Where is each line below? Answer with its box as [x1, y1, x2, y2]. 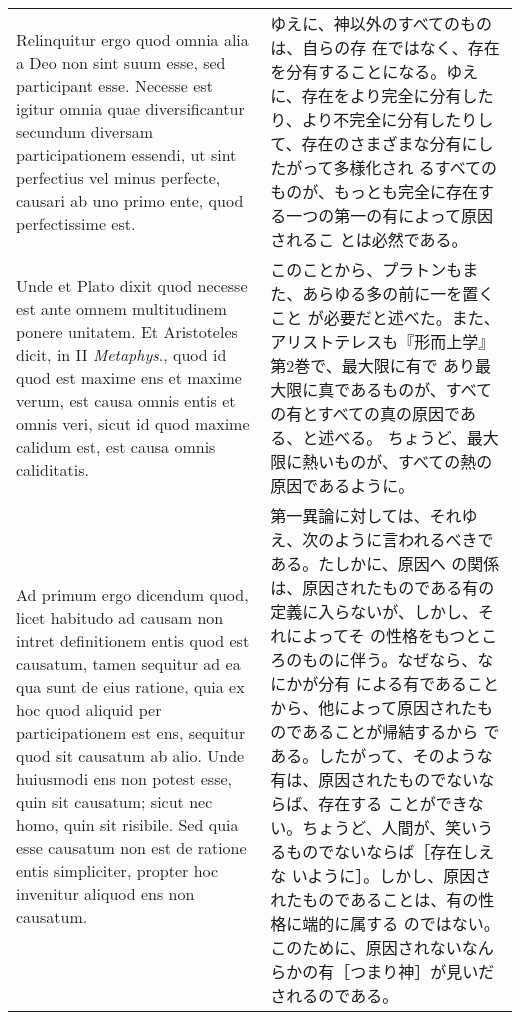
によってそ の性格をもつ [286, 624, 466, 647]
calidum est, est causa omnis [16, 434, 216, 458]
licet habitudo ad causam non [16, 605, 224, 629]
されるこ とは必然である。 [270, 228, 468, 251]
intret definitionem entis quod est [16, 628, 250, 652]
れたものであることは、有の [270, 888, 479, 911]
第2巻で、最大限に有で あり [270, 354, 476, 377]
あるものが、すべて [350, 378, 493, 401]
